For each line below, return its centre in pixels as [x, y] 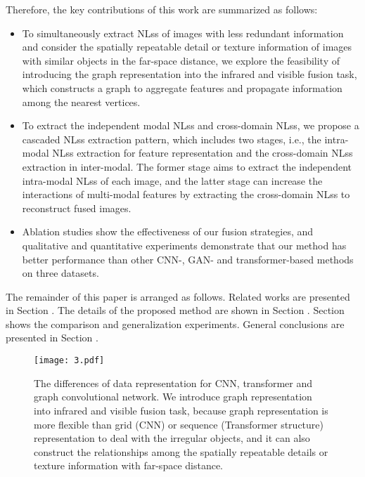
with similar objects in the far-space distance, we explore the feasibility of [181, 60]
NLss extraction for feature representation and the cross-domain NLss [203, 153]
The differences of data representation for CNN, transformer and [173, 383]
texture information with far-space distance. [129, 465]
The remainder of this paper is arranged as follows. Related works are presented [178, 296]
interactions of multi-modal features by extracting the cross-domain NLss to [186, 194]
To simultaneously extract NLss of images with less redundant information [183, 33]
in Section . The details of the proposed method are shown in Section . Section [175, 310]
